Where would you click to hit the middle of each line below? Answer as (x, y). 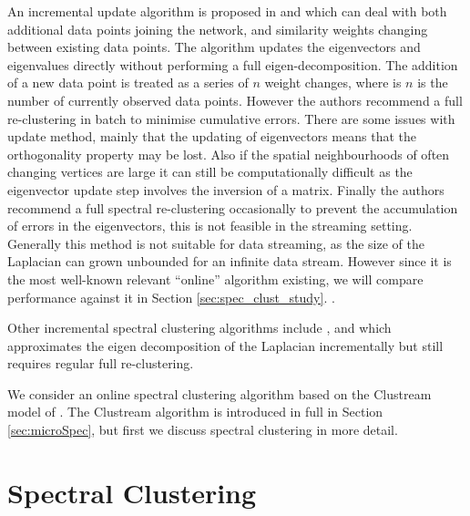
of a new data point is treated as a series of (128, 83)
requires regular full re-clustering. (101, 363)
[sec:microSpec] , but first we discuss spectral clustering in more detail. (203, 430)
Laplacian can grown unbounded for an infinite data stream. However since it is (230, 261)
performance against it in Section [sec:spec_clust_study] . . (171, 297)
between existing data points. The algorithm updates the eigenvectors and (214, 47)
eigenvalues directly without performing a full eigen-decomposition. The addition (233, 64)
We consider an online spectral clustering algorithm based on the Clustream (220, 393)
